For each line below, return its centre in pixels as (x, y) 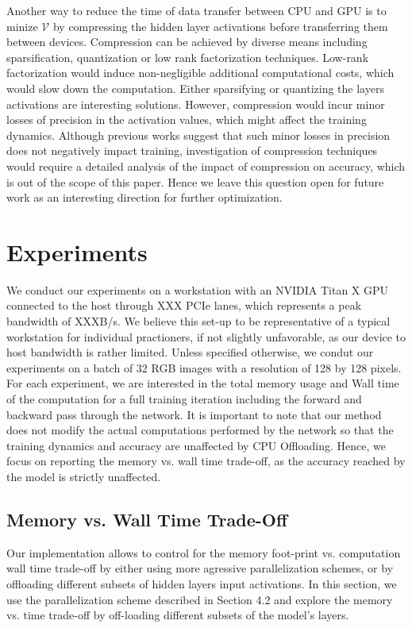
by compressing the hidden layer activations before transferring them (220, 26)
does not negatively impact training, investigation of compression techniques (192, 150)
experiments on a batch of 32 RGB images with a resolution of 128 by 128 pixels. (204, 367)
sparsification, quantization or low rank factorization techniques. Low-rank (188, 57)
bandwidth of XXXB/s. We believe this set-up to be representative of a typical (198, 321)
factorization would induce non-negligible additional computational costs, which (200, 73)
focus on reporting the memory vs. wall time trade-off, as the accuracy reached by (206, 461)
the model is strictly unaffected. (84, 476)
